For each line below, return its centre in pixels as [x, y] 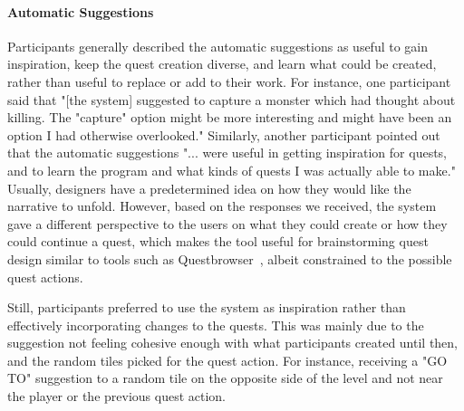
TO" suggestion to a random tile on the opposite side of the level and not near [225, 378]
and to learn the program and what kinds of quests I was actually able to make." [232, 170]
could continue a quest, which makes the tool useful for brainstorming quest [218, 241]
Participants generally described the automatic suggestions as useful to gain [218, 46]
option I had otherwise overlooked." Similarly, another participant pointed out [224, 134]
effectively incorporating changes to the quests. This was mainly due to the [216, 325]
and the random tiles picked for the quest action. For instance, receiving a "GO [227, 360]
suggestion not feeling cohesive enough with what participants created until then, [233, 343]
